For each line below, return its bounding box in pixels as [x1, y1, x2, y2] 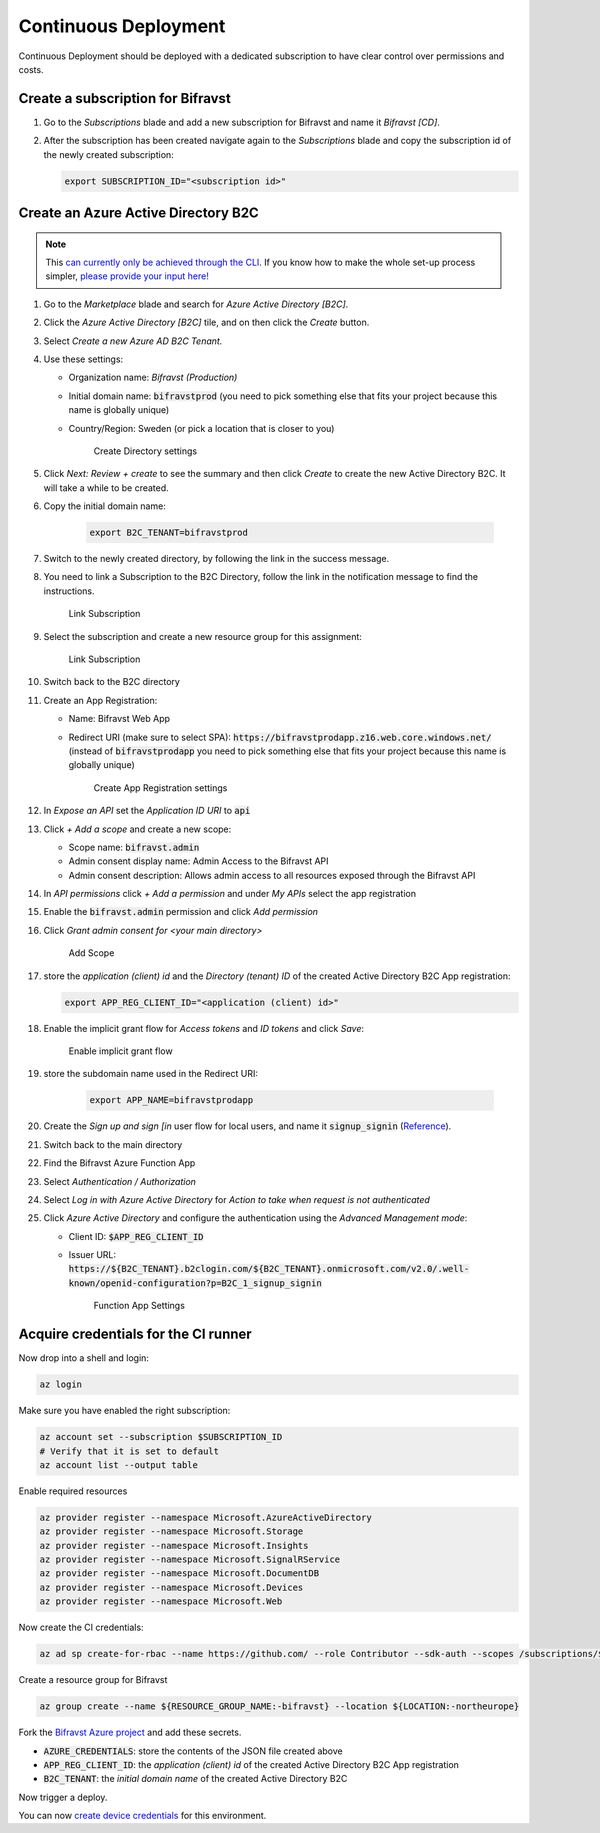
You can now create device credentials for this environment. [18, 1810, 267, 1822]
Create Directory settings [93, 445, 198, 457]
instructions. [43, 585, 95, 597]
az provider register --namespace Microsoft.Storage [39, 1526, 304, 1537]
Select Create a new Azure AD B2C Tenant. [43, 335, 223, 347]
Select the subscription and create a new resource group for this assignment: [43, 630, 362, 642]
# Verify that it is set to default [39, 1445, 220, 1457]
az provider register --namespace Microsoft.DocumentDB [39, 1568, 320, 1579]
